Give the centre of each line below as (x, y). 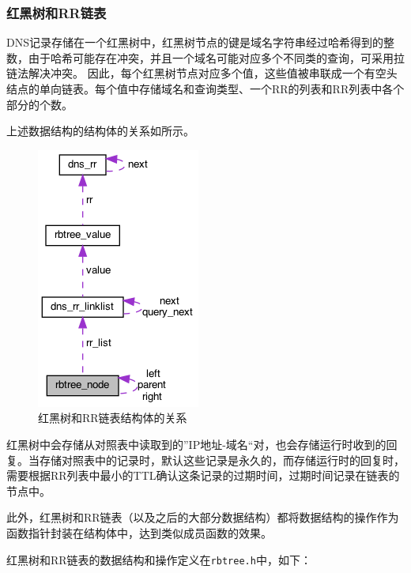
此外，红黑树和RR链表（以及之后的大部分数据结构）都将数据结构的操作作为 (203, 517)
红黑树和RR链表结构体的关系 (113, 418)
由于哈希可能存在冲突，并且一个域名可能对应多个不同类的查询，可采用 (211, 57)
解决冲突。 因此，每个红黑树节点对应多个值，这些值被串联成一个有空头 (213, 73)
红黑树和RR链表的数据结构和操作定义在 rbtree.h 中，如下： (159, 559)
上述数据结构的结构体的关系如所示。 (100, 131)
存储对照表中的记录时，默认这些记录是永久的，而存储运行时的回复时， (222, 460)
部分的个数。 (40, 104)
